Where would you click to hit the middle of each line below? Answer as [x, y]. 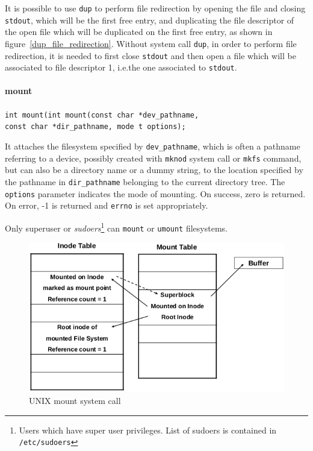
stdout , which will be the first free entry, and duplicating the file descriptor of [150, 20]
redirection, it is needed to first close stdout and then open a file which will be [150, 55]
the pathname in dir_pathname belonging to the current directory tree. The [145, 181]
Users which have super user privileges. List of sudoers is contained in [148, 430]
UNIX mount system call [75, 400]
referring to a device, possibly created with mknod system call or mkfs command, [153, 158]
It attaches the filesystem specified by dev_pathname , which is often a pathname [153, 146]
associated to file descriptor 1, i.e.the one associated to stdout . [121, 67]
